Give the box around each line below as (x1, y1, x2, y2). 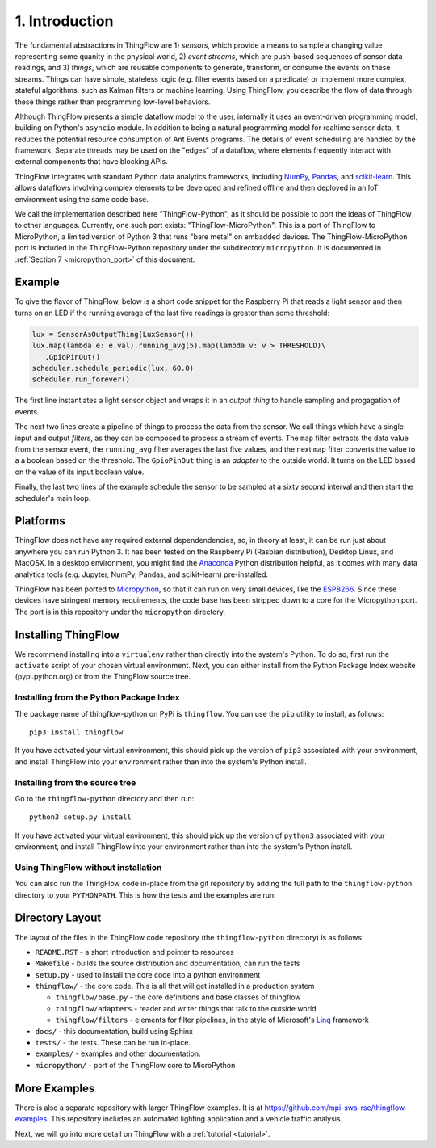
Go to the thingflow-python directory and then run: (15, 793, 195, 803)
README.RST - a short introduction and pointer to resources (35, 947, 234, 957)
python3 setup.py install (29, 813, 132, 822)
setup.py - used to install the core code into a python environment (35, 969, 261, 979)
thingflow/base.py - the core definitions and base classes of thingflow (55, 992, 302, 1002)
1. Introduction (15, 12, 114, 30)
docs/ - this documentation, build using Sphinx (35, 1026, 194, 1036)
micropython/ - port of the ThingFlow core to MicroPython (35, 1060, 236, 1070)
